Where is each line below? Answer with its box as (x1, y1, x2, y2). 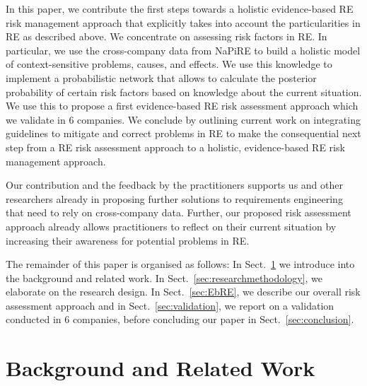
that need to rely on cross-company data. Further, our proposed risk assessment (6, 205, 351, 220)
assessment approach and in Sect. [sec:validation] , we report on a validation (6, 298, 334, 312)
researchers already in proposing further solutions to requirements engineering (6, 191, 343, 206)
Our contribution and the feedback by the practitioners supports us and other (6, 177, 343, 192)
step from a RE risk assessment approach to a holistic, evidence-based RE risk (6, 139, 345, 154)
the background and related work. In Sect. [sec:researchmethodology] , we (6, 270, 322, 285)
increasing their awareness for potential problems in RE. (6, 233, 250, 247)
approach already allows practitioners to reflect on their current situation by (6, 218, 337, 233)
